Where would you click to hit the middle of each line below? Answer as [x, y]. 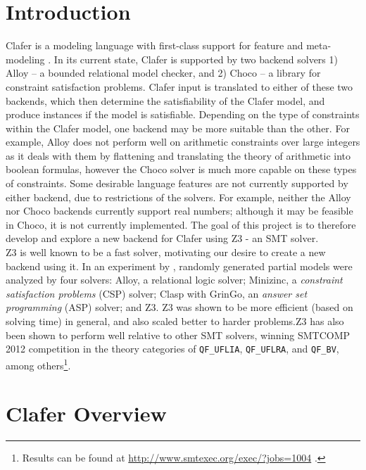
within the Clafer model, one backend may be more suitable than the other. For [178, 128]
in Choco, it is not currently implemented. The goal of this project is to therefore [181, 224]
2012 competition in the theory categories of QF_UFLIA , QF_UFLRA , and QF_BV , [172, 349]
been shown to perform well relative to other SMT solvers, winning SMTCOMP [178, 335]
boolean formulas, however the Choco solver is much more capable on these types [181, 169]
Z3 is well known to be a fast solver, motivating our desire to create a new [166, 252]
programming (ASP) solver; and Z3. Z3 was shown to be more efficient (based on [179, 307]
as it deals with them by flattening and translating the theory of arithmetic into [178, 155]
